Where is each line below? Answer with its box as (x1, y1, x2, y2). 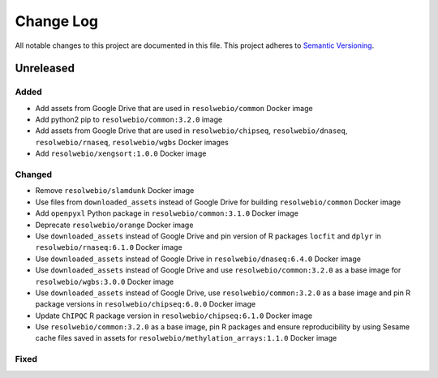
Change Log (15, 12, 99, 30)
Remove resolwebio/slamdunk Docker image (35, 186, 195, 195)
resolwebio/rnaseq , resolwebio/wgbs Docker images (35, 137, 229, 147)
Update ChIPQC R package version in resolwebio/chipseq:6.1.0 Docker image (35, 311, 312, 320)
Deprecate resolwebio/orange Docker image (35, 220, 194, 230)
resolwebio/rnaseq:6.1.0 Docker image (35, 243, 182, 252)
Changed (15, 169, 53, 180)
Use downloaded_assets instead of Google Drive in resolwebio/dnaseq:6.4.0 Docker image (35, 254, 361, 264)
